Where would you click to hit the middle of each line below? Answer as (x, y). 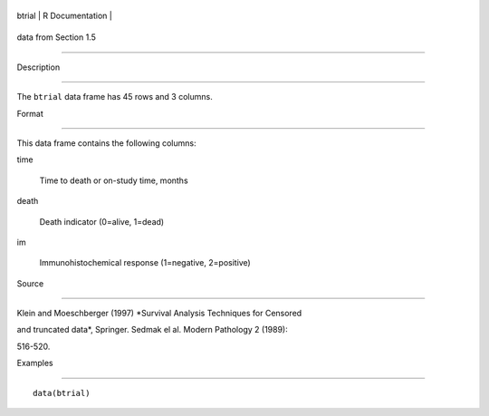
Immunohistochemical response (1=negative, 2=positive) (145, 263)
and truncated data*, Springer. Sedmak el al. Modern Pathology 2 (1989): (153, 330)
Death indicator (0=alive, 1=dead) (102, 221)
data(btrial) (62, 393)
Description (38, 67)
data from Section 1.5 (57, 37)
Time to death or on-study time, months (114, 180)
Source (30, 283)
